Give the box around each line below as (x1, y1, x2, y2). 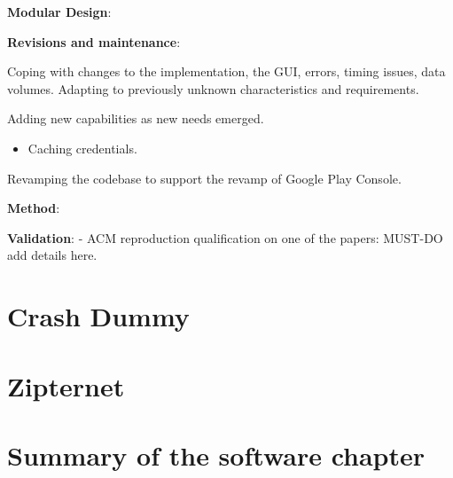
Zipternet (7, 367, 125, 404)
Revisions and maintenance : (7, 32, 181, 51)
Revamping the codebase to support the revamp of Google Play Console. (7, 168, 402, 187)
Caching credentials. (27, 138, 137, 157)
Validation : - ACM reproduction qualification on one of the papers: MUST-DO (7, 228, 443, 247)
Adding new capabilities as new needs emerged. (7, 109, 264, 128)
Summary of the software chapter (7, 436, 426, 473)
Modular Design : (7, 3, 112, 20)
